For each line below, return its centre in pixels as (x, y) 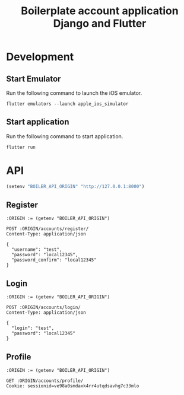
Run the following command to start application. (65, 136)
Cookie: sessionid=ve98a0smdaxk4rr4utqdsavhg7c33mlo (73, 386)
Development (40, 57)
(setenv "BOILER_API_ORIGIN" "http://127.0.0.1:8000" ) (75, 186)
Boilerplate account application (100, 11)
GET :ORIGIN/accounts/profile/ (45, 381)
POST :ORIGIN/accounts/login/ (44, 308)
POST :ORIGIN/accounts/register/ (47, 229)
